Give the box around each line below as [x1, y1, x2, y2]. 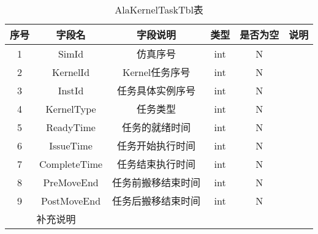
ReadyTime [46, 119, 96, 134]
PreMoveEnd [43, 175, 99, 189]
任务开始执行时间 [117, 138, 196, 153]
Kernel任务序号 [122, 65, 191, 79]
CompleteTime [39, 156, 103, 171]
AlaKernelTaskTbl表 [115, 2, 203, 17]
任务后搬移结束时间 [112, 194, 201, 208]
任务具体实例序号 [117, 83, 196, 97]
